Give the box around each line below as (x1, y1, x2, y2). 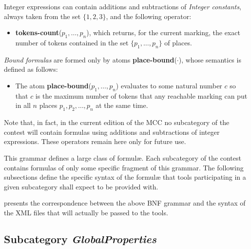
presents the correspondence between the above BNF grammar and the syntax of (4, 198, 246, 208)
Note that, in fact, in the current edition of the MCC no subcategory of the (4, 117, 230, 127)
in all (15, 100, 31, 110)
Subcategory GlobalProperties (4, 231, 156, 246)
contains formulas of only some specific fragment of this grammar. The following (4, 162, 244, 172)
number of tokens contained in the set (15, 37, 129, 47)
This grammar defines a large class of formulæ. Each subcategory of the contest (4, 152, 241, 163)
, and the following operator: (106, 11, 192, 21)
